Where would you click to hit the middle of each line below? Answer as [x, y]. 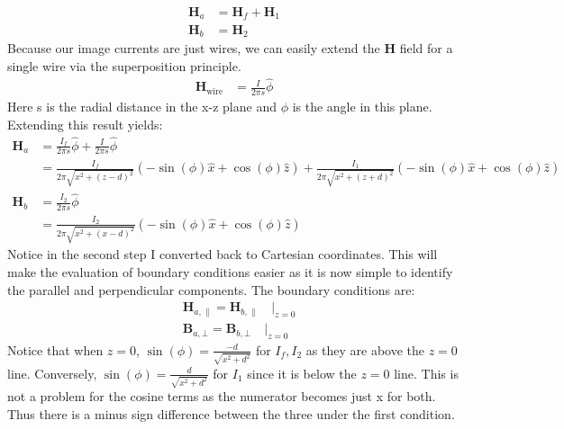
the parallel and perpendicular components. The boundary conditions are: [211, 289]
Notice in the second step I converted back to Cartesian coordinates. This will [223, 254]
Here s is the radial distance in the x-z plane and [142, 107]
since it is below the [302, 373]
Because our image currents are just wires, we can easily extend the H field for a [230, 47]
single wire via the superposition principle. [124, 65]
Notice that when [55, 349]
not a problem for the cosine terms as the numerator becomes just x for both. [222, 396]
